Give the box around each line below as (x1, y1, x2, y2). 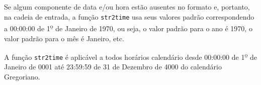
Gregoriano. (4, 71, 40, 81)
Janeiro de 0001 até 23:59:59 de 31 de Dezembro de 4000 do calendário (4, 61, 222, 72)
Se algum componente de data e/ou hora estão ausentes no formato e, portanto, (4, 2, 250, 12)
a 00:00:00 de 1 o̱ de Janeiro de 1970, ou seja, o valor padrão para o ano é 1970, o (4, 22, 252, 33)
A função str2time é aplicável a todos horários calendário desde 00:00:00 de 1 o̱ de (4, 50, 257, 62)
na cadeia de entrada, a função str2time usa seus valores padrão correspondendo (4, 11, 254, 22)
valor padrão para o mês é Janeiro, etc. (4, 33, 124, 43)
